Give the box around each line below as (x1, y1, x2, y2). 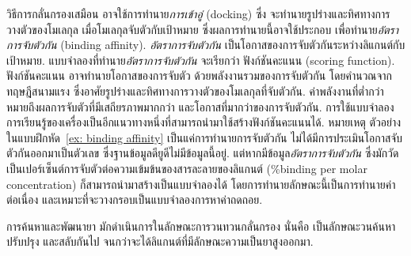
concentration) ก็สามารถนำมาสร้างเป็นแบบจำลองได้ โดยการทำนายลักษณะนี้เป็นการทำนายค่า (6, 175, 396, 192)
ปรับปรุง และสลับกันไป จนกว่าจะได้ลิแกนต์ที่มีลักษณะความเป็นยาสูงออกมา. (6, 233, 314, 250)
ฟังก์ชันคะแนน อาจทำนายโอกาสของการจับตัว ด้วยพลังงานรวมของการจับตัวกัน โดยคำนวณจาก (6, 67, 392, 84)
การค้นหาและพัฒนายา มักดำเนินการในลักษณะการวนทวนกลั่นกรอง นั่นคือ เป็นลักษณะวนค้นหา (6, 217, 396, 234)
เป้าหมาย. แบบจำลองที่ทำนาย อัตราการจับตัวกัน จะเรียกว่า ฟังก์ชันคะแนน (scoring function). (6, 51, 395, 68)
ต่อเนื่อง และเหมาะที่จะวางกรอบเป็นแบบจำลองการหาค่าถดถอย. (6, 191, 263, 208)
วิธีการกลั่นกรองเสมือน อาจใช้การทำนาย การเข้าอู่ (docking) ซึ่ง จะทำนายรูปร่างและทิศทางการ (6, 6, 390, 21)
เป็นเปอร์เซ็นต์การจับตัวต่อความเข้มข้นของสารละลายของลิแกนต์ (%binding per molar (6, 160, 367, 176)
